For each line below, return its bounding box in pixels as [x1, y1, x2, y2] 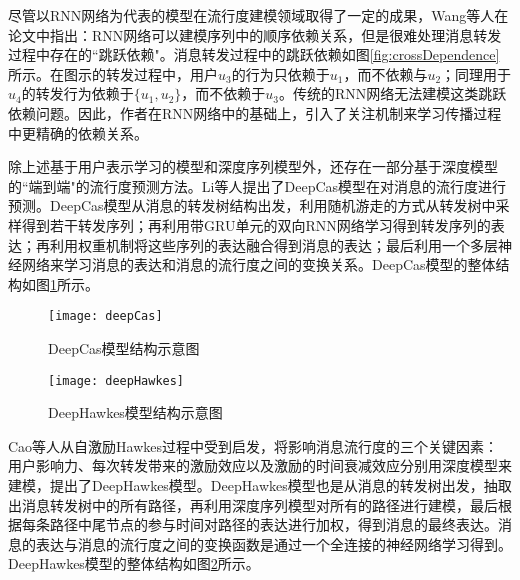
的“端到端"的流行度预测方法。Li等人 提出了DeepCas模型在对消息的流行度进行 [8, 175, 507, 196]
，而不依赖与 [343, 63, 428, 84]
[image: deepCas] [48, 309, 163, 324]
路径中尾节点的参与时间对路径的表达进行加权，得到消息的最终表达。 [49, 514, 498, 535]
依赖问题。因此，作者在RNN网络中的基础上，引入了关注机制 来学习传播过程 [8, 102, 502, 123]
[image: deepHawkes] [48, 373, 185, 388]
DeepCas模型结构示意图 [48, 337, 200, 358]
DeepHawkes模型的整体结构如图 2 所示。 [8, 553, 260, 574]
